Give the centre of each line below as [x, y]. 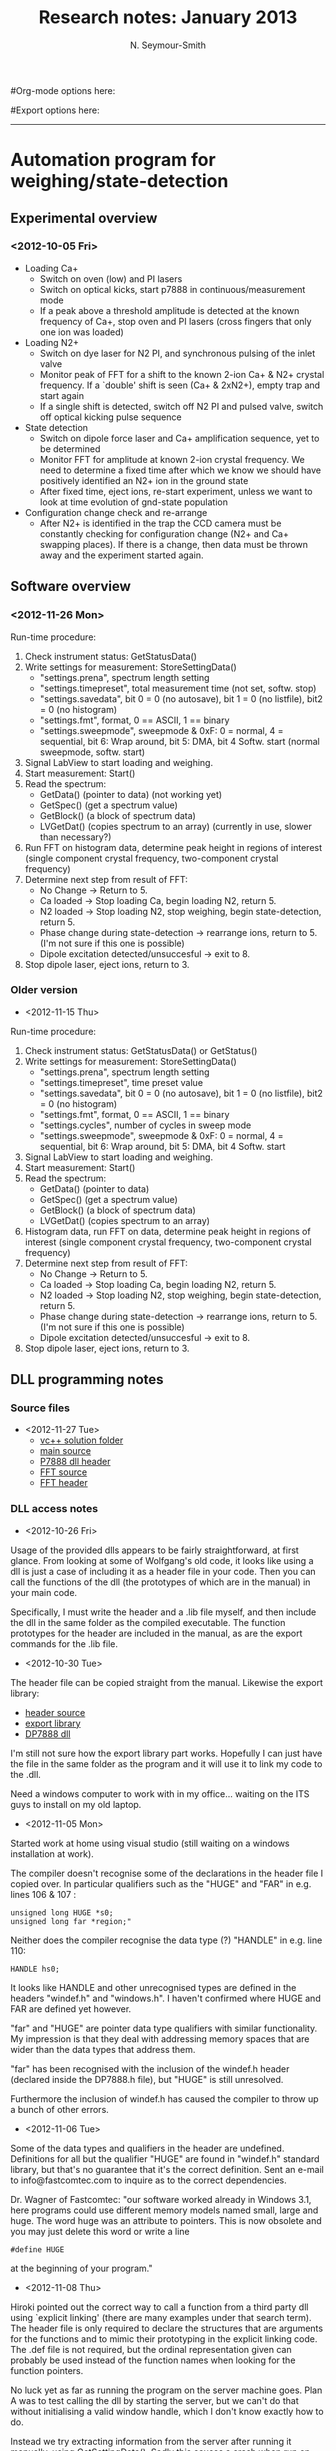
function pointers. [47, 2370]
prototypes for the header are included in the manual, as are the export [156, 1633]
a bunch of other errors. [60, 2109]
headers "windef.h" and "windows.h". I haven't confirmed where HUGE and [166, 1998]
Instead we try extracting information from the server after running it [151, 2441]
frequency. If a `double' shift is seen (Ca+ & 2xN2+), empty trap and [180, 385]
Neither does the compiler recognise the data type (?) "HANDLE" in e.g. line [166, 1940]
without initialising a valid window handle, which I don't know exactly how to [167, 2411]
